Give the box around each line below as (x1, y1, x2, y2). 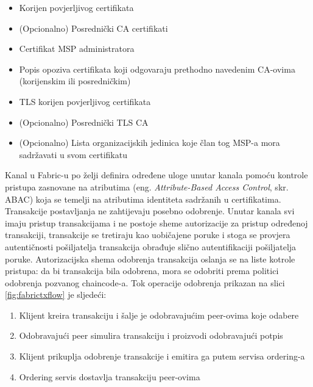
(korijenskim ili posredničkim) (19, 74, 131, 87)
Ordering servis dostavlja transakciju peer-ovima (19, 370, 200, 383)
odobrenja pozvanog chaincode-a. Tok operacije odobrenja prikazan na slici (5, 276, 285, 289)
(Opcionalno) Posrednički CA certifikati (19, 21, 168, 34)
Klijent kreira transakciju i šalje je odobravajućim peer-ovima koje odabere (19, 308, 299, 321)
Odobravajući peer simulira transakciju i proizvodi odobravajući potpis (19, 329, 283, 342)
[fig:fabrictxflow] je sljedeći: (5, 288, 107, 301)
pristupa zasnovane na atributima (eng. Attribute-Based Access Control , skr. (5, 180, 289, 193)
